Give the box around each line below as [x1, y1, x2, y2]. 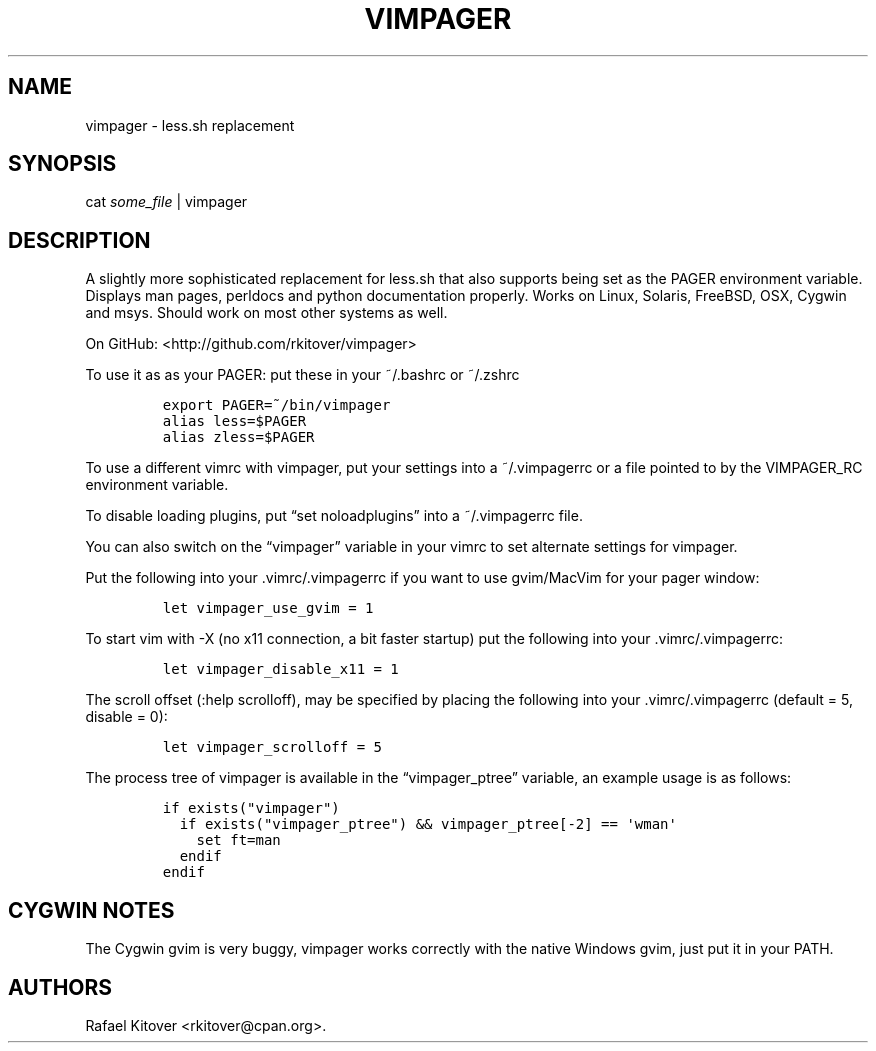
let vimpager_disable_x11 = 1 [162, 661, 399, 678]
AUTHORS [8, 974, 113, 1000]
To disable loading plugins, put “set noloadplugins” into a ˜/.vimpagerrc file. [85, 507, 583, 525]
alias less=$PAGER [162, 413, 307, 430]
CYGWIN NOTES [8, 897, 175, 923]
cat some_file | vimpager [85, 193, 248, 211]
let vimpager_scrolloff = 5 [162, 739, 382, 756]
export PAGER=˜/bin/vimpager [162, 397, 391, 414]
